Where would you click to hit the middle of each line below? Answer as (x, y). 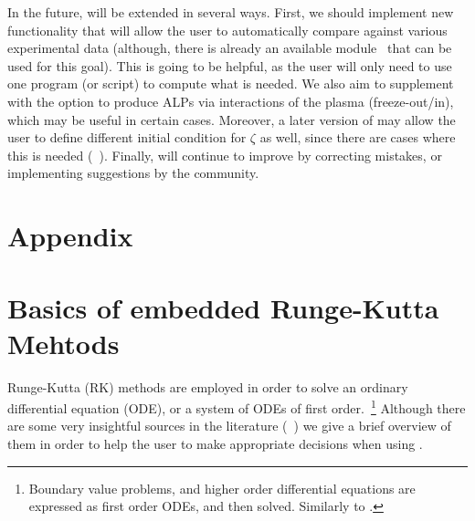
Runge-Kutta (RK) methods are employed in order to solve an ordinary (208, 386)
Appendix (70, 236)
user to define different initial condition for (127, 137)
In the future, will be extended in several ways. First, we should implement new (231, 12)
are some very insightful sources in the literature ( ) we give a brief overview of (229, 426)
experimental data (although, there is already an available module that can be (230, 48)
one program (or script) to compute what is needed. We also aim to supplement (231, 83)
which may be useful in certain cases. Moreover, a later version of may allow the (232, 119)
